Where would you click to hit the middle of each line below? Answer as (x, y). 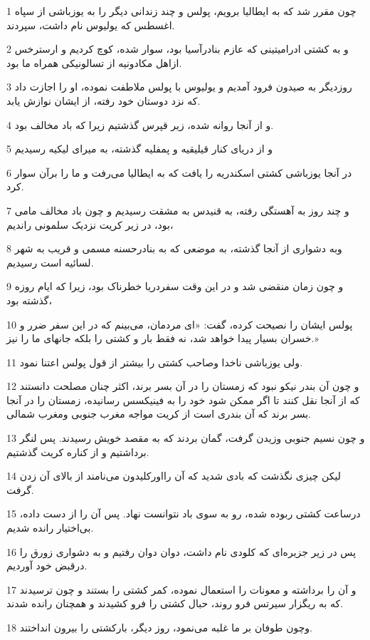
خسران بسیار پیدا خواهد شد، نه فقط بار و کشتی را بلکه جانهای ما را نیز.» (163, 338)
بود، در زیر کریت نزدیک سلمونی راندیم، (90, 224)
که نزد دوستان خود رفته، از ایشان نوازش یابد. (104, 100)
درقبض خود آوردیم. (47, 566)
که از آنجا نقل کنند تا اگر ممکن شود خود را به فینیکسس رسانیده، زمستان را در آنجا (183, 399)
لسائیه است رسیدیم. (50, 262)
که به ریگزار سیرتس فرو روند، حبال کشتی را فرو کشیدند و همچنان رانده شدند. (175, 603)
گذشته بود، (30, 300)
